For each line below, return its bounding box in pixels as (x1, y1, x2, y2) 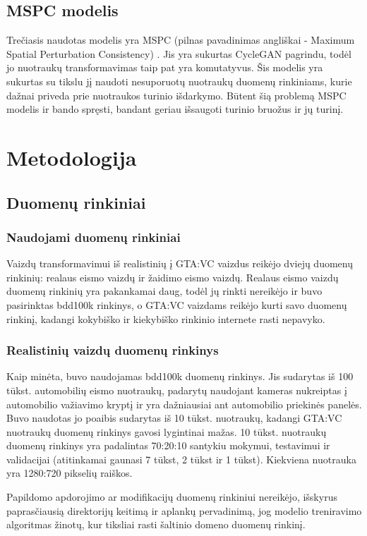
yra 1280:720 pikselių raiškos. (6, 465, 133, 480)
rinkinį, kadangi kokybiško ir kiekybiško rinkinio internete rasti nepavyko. (6, 311, 325, 326)
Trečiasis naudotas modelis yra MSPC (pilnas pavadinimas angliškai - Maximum (6, 32, 355, 47)
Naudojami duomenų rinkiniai (6, 228, 181, 245)
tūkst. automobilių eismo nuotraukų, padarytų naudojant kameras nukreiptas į (6, 382, 347, 397)
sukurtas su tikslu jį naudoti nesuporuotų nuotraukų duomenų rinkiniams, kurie (6, 73, 352, 88)
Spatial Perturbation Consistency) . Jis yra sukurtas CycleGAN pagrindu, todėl (6, 46, 351, 61)
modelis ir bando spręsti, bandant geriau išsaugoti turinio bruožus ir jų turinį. (6, 102, 344, 116)
